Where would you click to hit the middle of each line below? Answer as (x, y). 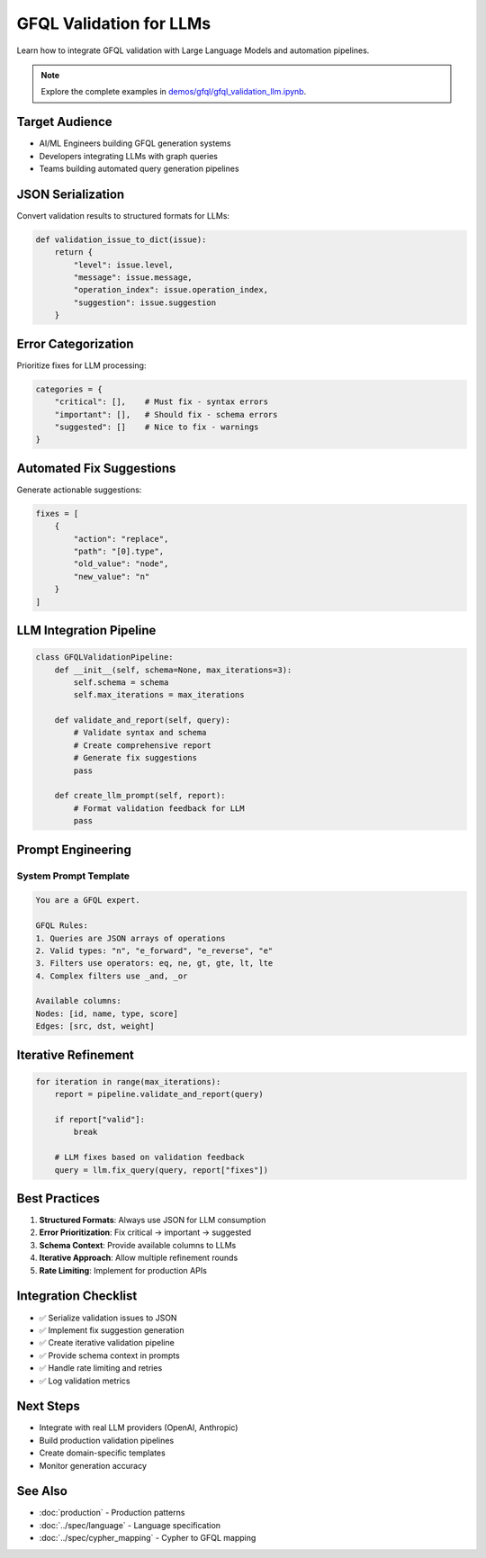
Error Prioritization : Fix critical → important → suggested (145, 1232)
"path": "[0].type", (119, 551)
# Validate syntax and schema (140, 733)
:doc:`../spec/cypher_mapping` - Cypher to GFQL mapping (148, 1538)
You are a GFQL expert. (88, 901)
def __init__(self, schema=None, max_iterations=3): (173, 670)
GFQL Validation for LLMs (114, 23)
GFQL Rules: (62, 926)
